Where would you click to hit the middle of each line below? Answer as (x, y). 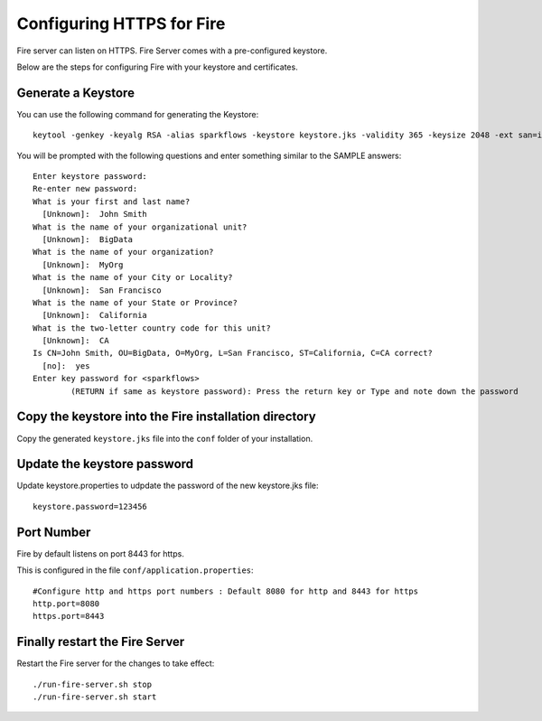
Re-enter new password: (85, 189)
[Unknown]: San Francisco (102, 290)
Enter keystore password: (90, 177)
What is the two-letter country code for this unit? (152, 328)
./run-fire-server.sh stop (93, 684)
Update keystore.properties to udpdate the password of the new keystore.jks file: (168, 486)
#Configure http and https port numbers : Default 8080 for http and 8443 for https (226, 591)
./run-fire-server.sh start (95, 697)
